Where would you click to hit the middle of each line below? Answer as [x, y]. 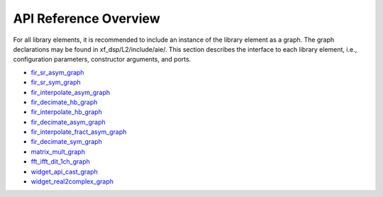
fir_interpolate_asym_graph [71, 92]
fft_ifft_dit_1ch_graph [60, 162]
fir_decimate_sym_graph [66, 142]
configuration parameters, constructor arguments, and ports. [102, 60]
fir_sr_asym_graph [57, 72]
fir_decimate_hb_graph [64, 102]
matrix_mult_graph [58, 152]
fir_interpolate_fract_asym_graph [79, 132]
